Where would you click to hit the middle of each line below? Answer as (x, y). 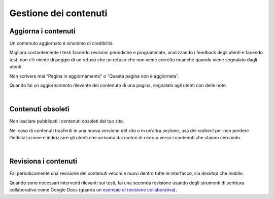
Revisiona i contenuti (43, 161)
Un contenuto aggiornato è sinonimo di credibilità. (62, 44)
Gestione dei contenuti (58, 13)
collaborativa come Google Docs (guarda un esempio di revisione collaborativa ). (93, 190)
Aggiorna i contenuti (42, 31)
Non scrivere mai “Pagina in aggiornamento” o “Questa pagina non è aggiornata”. (94, 76)
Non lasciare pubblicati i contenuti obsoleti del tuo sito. (67, 121)
